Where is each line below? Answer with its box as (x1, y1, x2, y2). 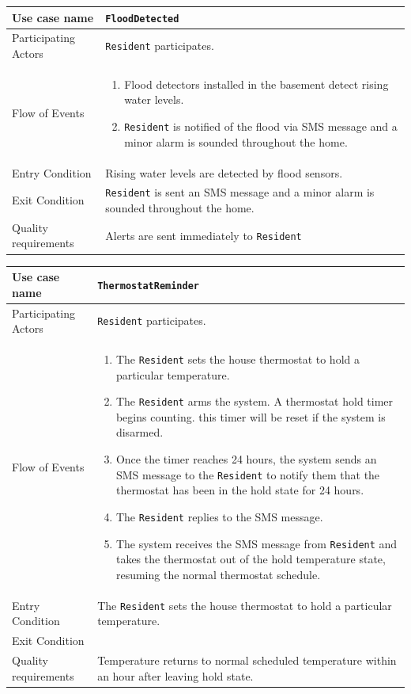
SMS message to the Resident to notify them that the (115, 466, 380, 482)
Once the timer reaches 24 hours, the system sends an (115, 451, 377, 467)
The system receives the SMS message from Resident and (115, 535, 398, 551)
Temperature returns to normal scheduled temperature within (97, 651, 397, 668)
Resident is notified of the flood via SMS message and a (124, 118, 398, 135)
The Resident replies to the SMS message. (115, 508, 323, 524)
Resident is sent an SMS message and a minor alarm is (105, 184, 375, 200)
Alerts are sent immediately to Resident (105, 227, 302, 243)
